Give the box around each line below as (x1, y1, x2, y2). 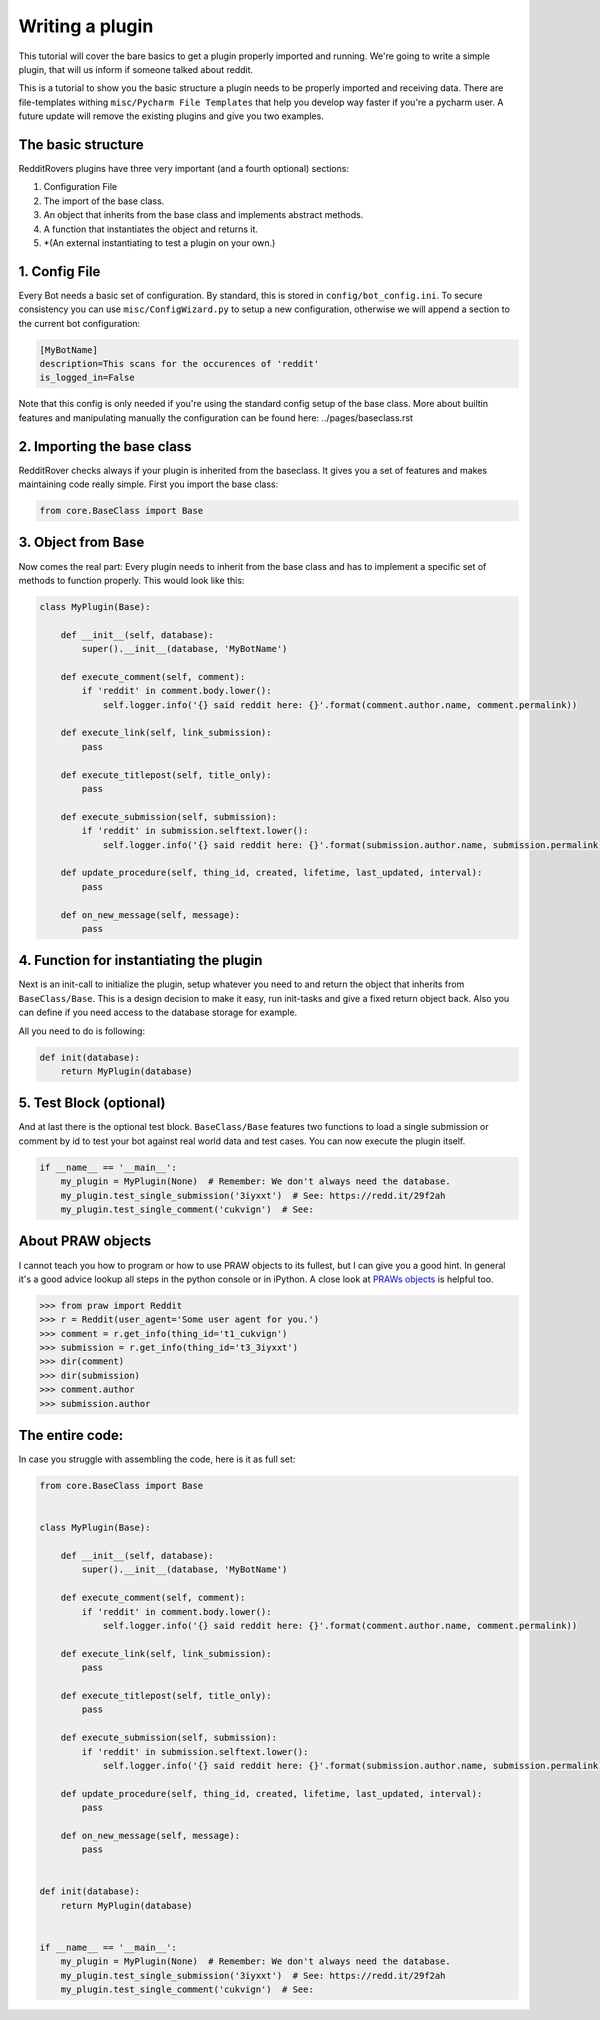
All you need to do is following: (18, 1025, 145, 1037)
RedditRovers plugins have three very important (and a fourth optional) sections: (18, 163, 350, 175)
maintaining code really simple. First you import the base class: (18, 478, 279, 490)
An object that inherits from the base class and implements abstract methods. (43, 209, 364, 221)
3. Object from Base (18, 534, 145, 551)
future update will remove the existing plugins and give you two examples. (18, 110, 324, 122)
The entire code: (18, 1427, 124, 1444)
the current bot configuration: (18, 317, 141, 329)
